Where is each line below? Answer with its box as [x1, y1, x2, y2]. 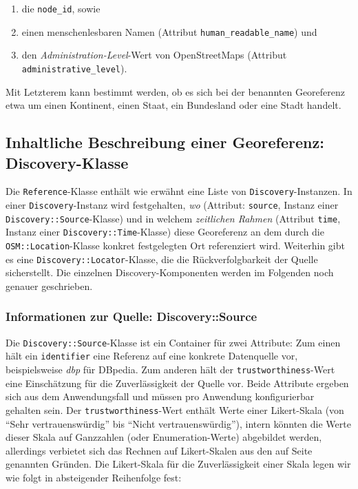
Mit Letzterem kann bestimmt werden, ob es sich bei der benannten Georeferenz [6, 84, 346, 98]
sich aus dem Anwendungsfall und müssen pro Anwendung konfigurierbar [6, 389, 315, 404]
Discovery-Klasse [6, 152, 129, 173]
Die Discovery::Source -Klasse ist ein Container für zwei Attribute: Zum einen [6, 335, 341, 349]
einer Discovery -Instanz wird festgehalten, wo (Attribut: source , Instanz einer [6, 198, 339, 211]
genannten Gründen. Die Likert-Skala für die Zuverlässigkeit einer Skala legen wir [6, 457, 351, 471]
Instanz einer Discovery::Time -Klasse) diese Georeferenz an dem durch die [6, 225, 324, 239]
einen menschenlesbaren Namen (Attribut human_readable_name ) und [21, 24, 317, 39]
